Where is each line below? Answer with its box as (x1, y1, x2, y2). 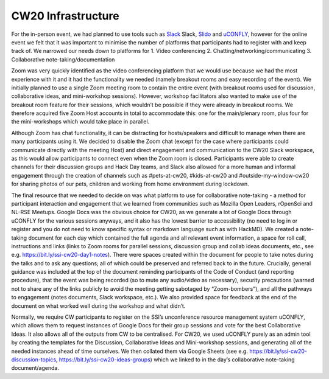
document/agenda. (11, 364, 59, 372)
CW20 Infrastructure (11, 9, 119, 23)
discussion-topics (11, 356, 57, 363)
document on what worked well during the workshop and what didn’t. (11, 302, 186, 310)
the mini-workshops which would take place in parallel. (11, 118, 150, 125)
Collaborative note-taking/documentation (11, 55, 115, 63)
